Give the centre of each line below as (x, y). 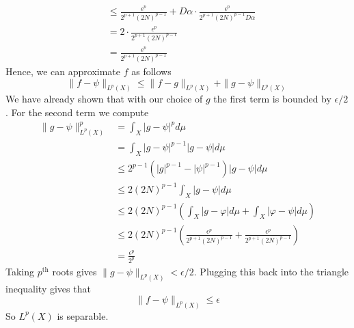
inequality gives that (48, 288)
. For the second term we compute (77, 112)
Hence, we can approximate (63, 71)
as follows (151, 71)
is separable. (83, 315)
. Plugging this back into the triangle (271, 271)
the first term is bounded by (272, 99)
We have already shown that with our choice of (104, 99)
